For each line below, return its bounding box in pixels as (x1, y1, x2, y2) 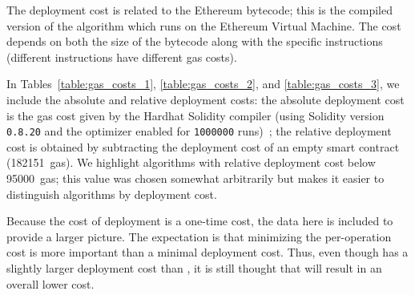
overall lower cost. (6, 275, 95, 292)
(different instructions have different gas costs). (6, 48, 237, 65)
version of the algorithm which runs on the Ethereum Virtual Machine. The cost (6, 17, 401, 34)
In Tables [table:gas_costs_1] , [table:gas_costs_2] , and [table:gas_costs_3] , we (6, 75, 400, 92)
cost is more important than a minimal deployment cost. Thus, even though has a (6, 244, 409, 261)
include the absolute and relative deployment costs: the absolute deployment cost (6, 91, 405, 107)
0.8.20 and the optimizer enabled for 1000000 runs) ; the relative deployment (6, 123, 392, 139)
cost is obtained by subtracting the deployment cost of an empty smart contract (6, 138, 400, 155)
